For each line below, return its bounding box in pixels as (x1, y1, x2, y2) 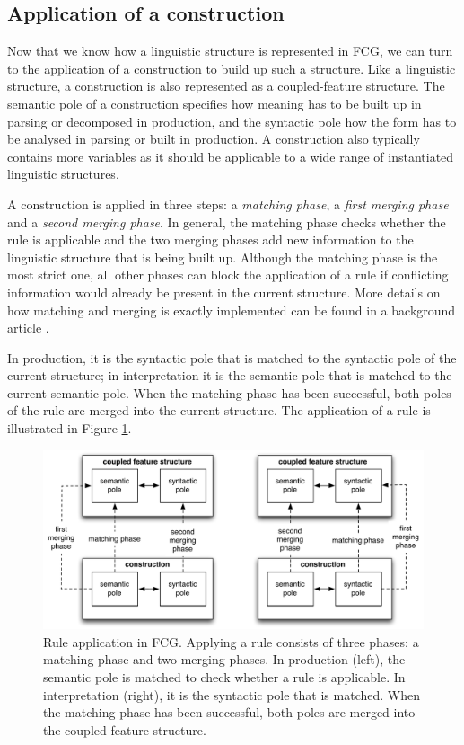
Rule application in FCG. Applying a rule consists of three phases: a (43, 632, 419, 651)
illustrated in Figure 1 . (7, 419, 132, 438)
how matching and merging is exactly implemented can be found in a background (7, 300, 456, 319)
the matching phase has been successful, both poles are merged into (43, 703, 416, 722)
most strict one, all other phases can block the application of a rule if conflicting (7, 265, 449, 284)
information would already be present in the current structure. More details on (7, 282, 441, 301)
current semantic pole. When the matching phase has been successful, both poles (7, 383, 451, 402)
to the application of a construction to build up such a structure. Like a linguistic (7, 58, 456, 77)
